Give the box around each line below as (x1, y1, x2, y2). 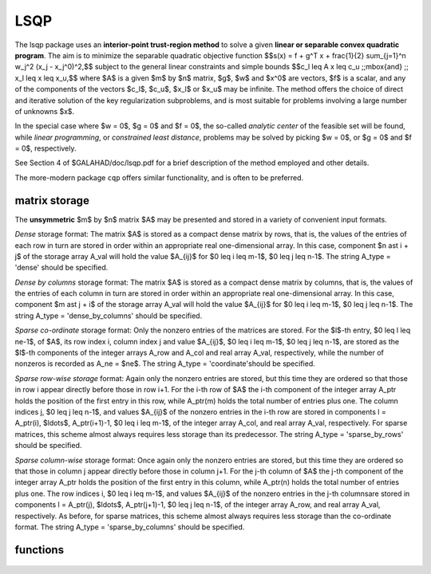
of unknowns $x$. (14, 106, 75, 116)
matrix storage (14, 194, 89, 207)
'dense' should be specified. (14, 263, 109, 273)
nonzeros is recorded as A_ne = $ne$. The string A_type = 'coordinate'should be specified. (14, 359, 315, 368)
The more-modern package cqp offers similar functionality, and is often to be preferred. (14, 172, 304, 183)
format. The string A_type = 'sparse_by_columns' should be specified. (14, 522, 245, 532)
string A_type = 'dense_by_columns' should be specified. (14, 311, 203, 320)
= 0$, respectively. (14, 143, 77, 153)
